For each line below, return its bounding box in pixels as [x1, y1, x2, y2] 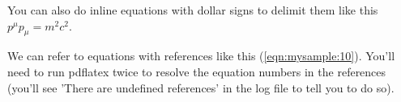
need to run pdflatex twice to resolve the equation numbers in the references [7, 63, 386, 80]
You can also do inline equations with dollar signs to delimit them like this [7, 2, 378, 18]
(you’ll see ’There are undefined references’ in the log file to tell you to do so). [7, 79, 395, 96]
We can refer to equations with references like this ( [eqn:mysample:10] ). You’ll [7, 47, 395, 64]
